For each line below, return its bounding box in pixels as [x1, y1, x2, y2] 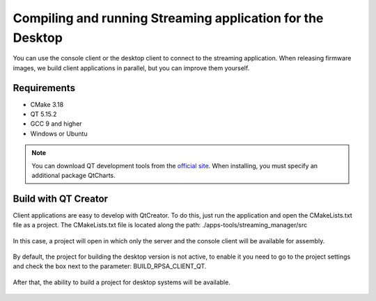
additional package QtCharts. [31, 171, 116, 179]
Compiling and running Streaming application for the [13, 10, 324, 26]
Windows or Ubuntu [30, 129, 88, 138]
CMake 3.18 [30, 100, 64, 108]
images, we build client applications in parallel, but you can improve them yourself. [13, 63, 250, 72]
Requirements [13, 82, 76, 94]
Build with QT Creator [13, 193, 108, 204]
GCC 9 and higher [30, 120, 83, 128]
